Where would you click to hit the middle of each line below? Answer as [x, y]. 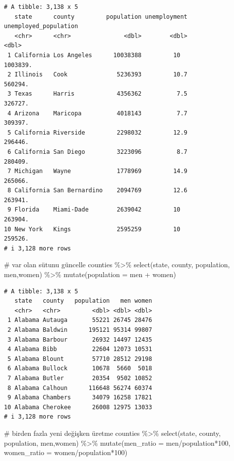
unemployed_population [41, 26]
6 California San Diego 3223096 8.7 [98, 152]
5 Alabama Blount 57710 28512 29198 [80, 359]
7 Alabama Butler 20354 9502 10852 [80, 378]
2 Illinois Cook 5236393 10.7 [98, 75]
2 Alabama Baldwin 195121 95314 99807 [80, 330]
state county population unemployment [101, 17]
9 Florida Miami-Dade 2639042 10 [94, 210]
